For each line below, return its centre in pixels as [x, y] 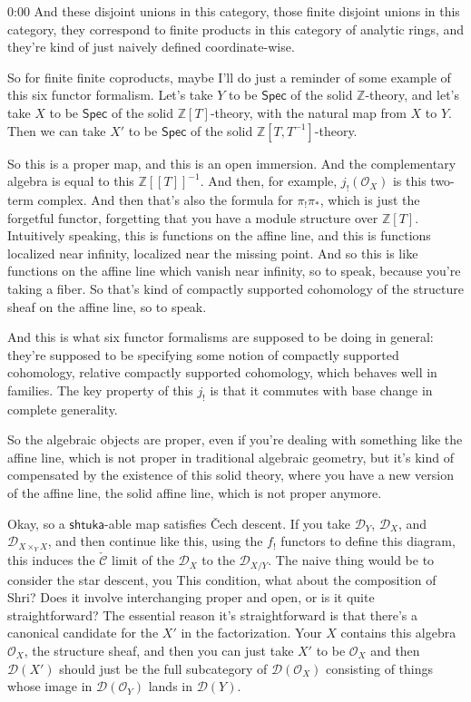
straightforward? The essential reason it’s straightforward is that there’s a [213, 614]
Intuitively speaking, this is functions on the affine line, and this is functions [219, 235]
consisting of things [379, 668]
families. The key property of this [100, 390]
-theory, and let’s [412, 95]
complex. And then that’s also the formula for [165, 199]
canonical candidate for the [83, 633]
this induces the [51, 560]
